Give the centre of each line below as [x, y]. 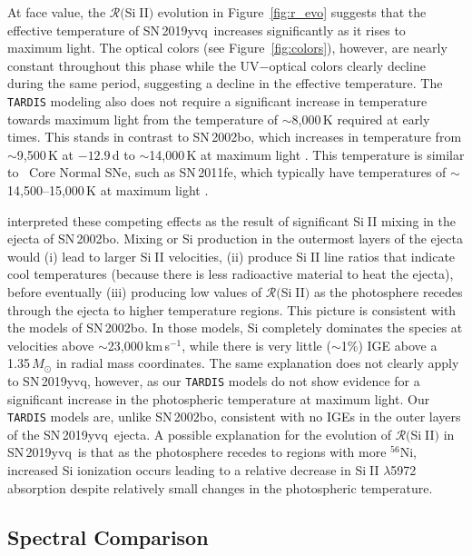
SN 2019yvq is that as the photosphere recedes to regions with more [197, 452]
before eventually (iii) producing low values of [135, 291]
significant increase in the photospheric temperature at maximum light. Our [219, 398]
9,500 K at [45, 154]
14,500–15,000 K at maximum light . [108, 190]
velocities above [51, 345]
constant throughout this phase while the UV [133, 65]
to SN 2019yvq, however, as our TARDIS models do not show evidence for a [214, 380]
